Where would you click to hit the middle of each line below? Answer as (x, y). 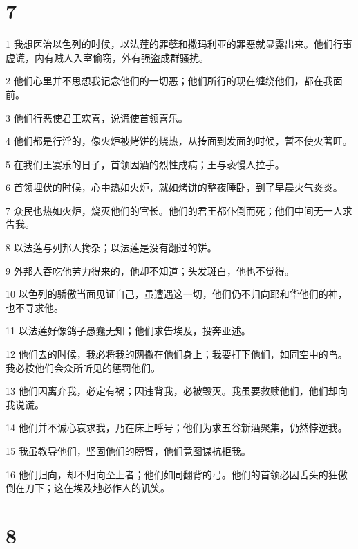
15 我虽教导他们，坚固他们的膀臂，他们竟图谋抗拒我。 (128, 451)
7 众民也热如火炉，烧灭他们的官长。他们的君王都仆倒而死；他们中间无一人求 (179, 210)
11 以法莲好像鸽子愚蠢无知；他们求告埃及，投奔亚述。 (128, 331)
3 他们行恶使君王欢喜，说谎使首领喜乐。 (97, 117)
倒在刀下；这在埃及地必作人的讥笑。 (88, 488)
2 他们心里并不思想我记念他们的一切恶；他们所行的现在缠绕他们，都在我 (169, 81)
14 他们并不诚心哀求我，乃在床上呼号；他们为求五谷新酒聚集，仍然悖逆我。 (177, 427)
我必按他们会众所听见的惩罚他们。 (83, 367)
